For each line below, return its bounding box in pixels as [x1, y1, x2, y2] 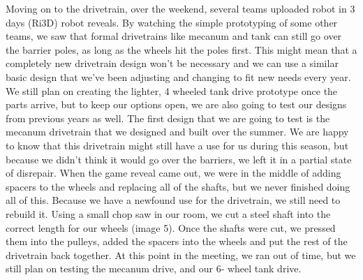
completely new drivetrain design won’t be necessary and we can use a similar [6, 56, 339, 71]
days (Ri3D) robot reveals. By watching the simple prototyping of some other [6, 15, 338, 29]
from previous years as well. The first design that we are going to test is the [6, 110, 330, 125]
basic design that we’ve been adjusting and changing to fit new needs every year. [6, 69, 351, 84]
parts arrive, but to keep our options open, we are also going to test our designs [6, 97, 347, 112]
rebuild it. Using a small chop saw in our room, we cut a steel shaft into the [6, 206, 331, 221]
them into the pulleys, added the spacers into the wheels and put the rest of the [6, 234, 348, 249]
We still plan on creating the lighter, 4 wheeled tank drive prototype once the [6, 83, 338, 98]
